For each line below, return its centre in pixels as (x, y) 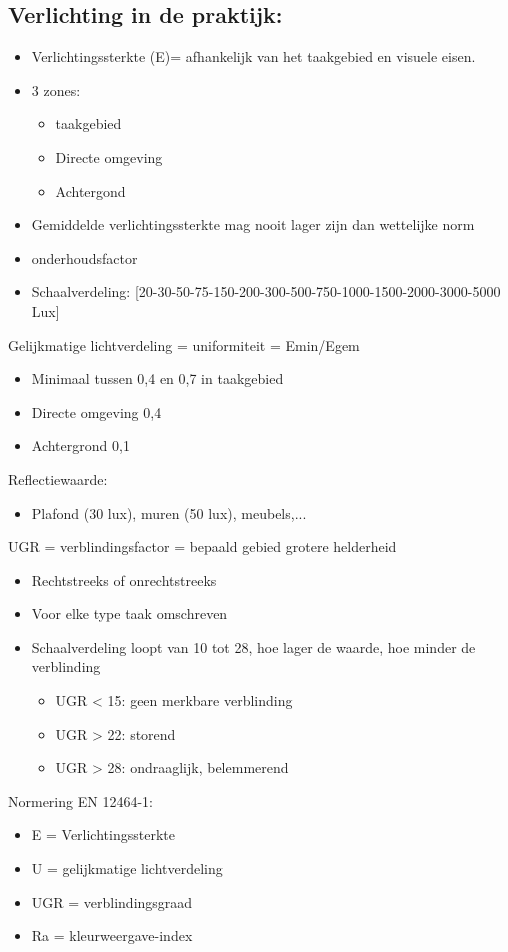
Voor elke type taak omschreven (129, 613)
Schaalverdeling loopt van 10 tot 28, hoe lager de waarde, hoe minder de (253, 646)
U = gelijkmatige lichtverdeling (127, 868)
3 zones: (56, 89)
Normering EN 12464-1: (80, 800)
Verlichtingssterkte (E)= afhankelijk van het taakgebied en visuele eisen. (253, 56)
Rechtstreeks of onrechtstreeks (124, 579)
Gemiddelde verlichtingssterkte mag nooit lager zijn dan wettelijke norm (253, 224)
